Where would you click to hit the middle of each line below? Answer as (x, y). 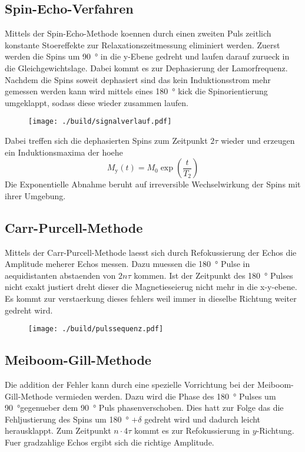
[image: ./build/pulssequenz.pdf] (96, 329)
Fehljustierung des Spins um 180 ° (67, 419)
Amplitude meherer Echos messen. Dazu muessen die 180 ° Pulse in (127, 264)
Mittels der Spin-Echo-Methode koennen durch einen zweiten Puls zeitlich (138, 33)
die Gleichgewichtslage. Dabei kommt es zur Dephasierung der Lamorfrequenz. (146, 67)
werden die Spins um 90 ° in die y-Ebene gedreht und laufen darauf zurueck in (147, 56)
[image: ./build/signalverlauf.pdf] (100, 122)
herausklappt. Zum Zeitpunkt (58, 430)
